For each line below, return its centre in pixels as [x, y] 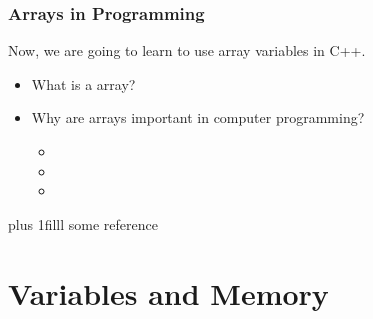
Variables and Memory [168, 292]
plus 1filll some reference [83, 223]
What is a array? [83, 83]
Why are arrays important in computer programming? [198, 117]
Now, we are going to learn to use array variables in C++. [187, 50]
